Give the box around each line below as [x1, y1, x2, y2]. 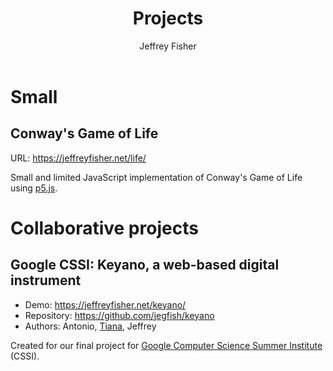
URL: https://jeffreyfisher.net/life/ [10, 152, 147, 164]
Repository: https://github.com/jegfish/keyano [24, 309, 215, 321]
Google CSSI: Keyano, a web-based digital [10, 257, 280, 274]
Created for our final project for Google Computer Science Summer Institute [10, 339, 323, 351]
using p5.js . [10, 182, 58, 194]
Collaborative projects [10, 217, 199, 239]
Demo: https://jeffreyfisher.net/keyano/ [24, 298, 187, 311]
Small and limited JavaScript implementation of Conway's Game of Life [10, 171, 303, 183]
